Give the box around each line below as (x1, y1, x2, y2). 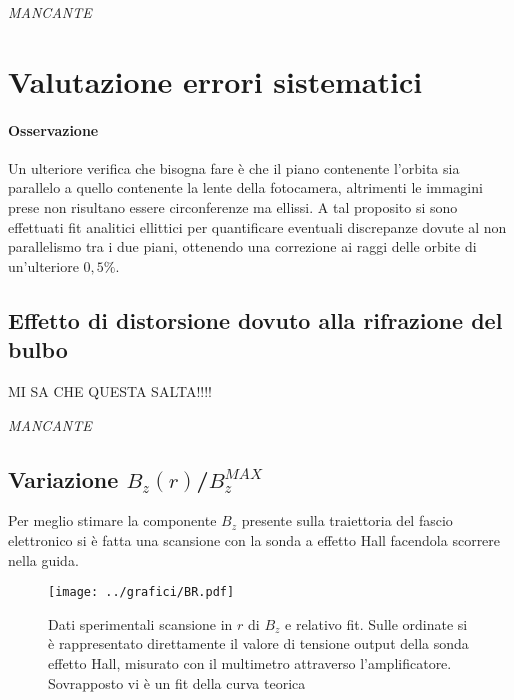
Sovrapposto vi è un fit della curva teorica (48, 672, 306, 693)
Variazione (8, 463, 119, 494)
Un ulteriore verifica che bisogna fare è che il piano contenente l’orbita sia (8, 157, 460, 178)
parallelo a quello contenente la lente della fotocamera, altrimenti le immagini (8, 177, 483, 198)
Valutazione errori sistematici (8, 60, 423, 101)
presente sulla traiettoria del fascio (241, 510, 453, 531)
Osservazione (8, 119, 99, 140)
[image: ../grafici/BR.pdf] (48, 585, 235, 600)
